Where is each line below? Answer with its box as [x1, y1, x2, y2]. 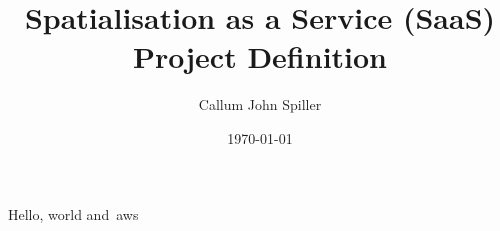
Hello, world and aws [8, 203, 139, 224]
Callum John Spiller [198, 94, 322, 115]
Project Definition [132, 36, 388, 77]
